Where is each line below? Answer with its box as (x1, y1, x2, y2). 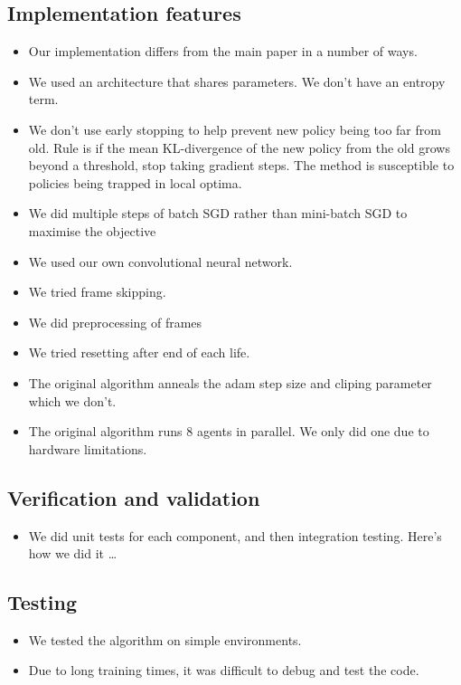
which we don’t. (28, 391, 117, 410)
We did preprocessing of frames (28, 312, 202, 331)
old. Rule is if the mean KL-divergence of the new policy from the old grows (28, 138, 450, 157)
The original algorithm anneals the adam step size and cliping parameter (28, 373, 432, 392)
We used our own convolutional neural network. (28, 252, 293, 271)
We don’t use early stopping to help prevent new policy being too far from (28, 119, 441, 138)
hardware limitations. (28, 439, 147, 458)
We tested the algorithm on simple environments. (28, 630, 302, 649)
